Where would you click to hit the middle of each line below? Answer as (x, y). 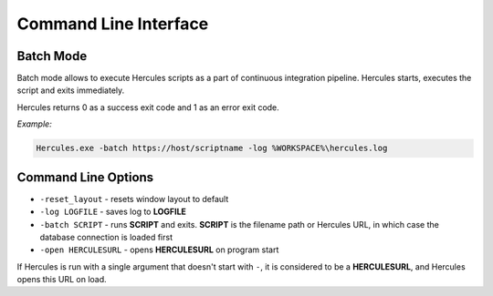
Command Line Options (85, 177)
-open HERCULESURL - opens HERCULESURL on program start (159, 250)
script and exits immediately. (71, 90)
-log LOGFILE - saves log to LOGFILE (113, 212)
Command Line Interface (113, 24)
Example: (34, 124)
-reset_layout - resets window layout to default (134, 199)
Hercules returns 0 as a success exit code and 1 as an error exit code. (148, 107)
